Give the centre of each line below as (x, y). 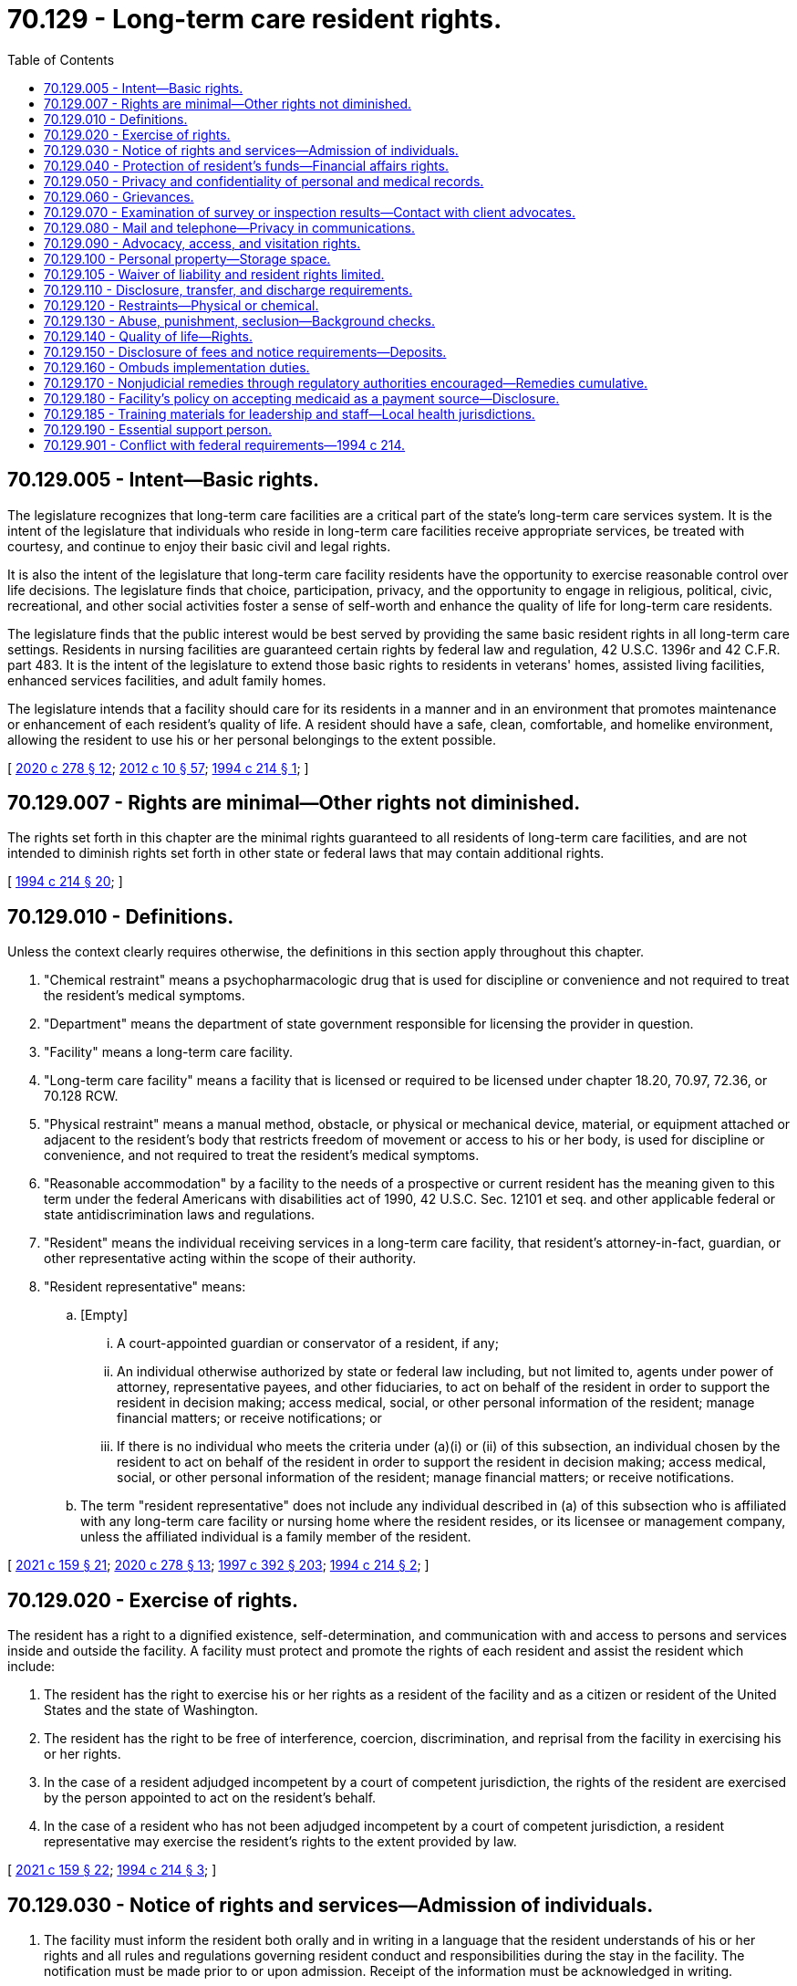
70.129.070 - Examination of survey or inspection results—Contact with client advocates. (310, 212)
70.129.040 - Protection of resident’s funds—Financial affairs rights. (246, 165)
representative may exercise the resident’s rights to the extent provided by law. (280, 1842)
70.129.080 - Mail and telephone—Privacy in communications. (230, 227)
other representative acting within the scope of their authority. (230, 1259)
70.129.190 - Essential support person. (158, 429)
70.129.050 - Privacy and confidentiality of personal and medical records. (264, 181)
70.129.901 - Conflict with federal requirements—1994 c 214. (225, 444)
